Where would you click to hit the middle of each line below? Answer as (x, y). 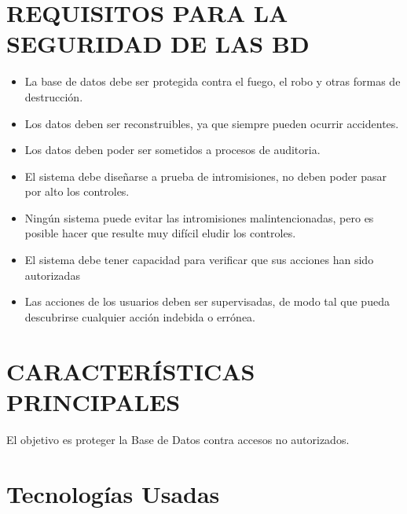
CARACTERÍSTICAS (131, 371)
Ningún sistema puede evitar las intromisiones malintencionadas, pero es (199, 217)
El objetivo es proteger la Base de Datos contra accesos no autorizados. (178, 439)
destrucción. (54, 96)
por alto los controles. (77, 191)
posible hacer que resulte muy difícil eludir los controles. (160, 233)
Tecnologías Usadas (113, 493)
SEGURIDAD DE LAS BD (158, 44)
